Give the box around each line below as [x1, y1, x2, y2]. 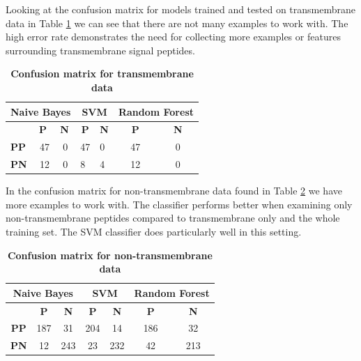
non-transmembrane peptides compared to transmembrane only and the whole [6, 210, 340, 225]
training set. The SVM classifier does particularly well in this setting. [6, 224, 302, 238]
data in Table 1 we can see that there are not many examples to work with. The [6, 15, 348, 30]
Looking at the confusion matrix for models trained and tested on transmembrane [6, 2, 355, 16]
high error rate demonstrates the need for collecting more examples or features [6, 29, 341, 44]
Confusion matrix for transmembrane [10, 66, 194, 81]
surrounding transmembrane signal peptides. [6, 43, 195, 57]
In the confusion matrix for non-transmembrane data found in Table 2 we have [6, 183, 342, 198]
